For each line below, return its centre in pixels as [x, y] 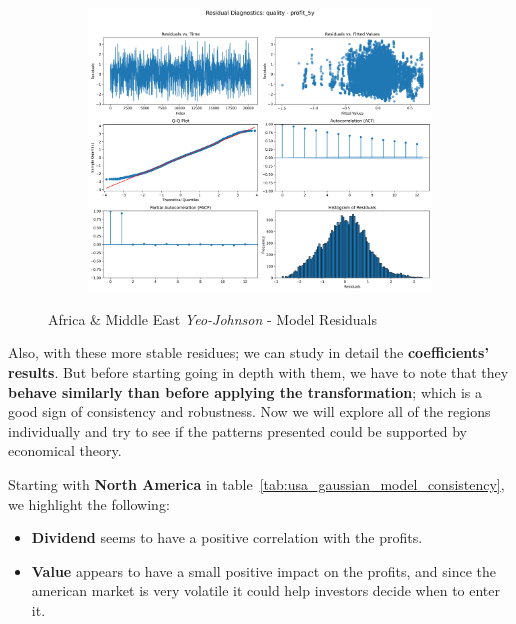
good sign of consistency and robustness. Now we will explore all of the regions [249, 411]
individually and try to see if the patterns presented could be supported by [238, 430]
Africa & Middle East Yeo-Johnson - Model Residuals [213, 318]
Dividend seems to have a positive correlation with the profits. [227, 537]
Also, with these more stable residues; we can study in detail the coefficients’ [248, 352]
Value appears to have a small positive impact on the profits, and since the [263, 570]
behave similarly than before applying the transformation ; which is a [245, 391]
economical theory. [65, 450]
